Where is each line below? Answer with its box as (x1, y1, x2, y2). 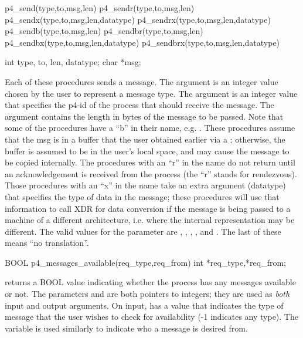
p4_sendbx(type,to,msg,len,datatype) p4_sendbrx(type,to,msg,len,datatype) (5, 36, 280, 48)
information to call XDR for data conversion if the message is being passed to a (5, 202, 291, 214)
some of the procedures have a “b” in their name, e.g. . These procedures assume (5, 121, 295, 134)
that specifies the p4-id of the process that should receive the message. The (5, 99, 274, 111)
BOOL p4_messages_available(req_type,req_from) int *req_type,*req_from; (5, 256, 286, 268)
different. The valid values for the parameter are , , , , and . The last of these (5, 225, 281, 237)
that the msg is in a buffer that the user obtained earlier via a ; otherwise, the (5, 133, 285, 145)
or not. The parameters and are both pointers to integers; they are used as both (5, 288, 290, 300)
